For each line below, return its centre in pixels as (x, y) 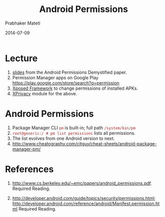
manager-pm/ (26, 149)
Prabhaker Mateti (23, 23)
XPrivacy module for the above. (45, 93)
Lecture (21, 58)
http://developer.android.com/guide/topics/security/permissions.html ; (84, 198)
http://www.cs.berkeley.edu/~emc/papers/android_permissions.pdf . (82, 183)
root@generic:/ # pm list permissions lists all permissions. (74, 133)
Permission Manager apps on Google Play (55, 77)
